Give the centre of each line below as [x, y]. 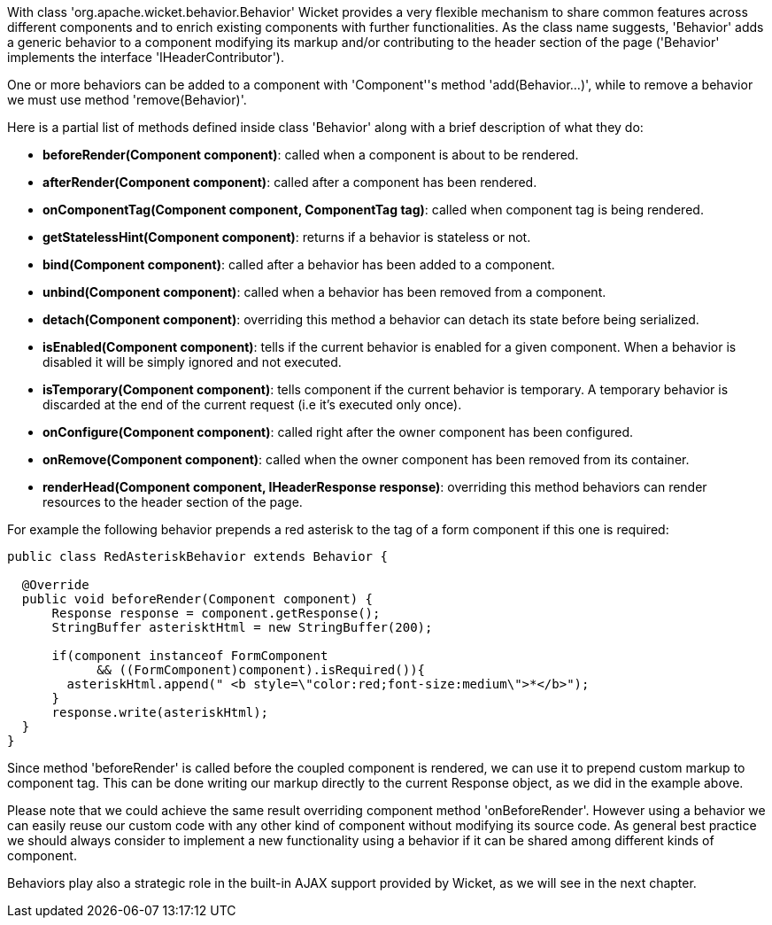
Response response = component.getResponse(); [216, 613]
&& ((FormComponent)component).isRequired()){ [261, 670]
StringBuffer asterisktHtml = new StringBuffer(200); [242, 627]
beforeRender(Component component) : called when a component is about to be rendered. [311, 155]
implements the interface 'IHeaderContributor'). [146, 57]
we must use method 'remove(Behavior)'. [127, 100]
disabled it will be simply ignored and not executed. [192, 362]
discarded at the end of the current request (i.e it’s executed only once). [252, 404]
